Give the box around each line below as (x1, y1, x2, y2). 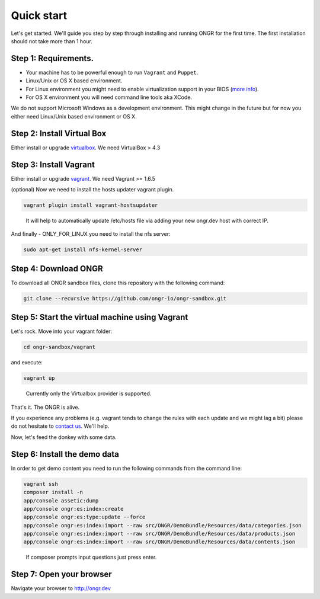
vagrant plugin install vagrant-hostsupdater (23, 201, 158, 209)
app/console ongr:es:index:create (23, 505, 124, 512)
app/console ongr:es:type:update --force (23, 514, 146, 521)
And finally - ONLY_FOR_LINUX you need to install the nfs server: (11, 230, 171, 238)
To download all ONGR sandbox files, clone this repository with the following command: (11, 279, 225, 286)
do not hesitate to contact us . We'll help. (11, 422, 110, 430)
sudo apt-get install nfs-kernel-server (23, 246, 142, 253)
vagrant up (23, 375, 55, 382)
